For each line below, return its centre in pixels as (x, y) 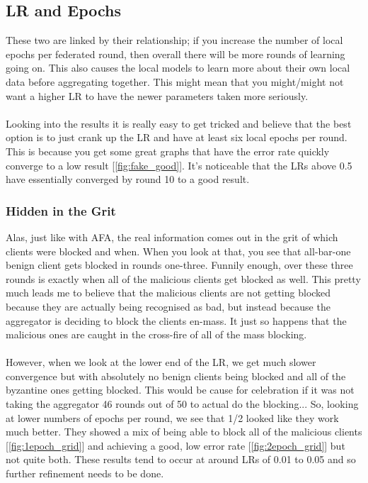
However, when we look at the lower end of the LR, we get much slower (161, 362)
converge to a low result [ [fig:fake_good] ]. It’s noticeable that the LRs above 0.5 (179, 165)
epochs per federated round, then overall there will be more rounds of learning (176, 54)
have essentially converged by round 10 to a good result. (128, 179)
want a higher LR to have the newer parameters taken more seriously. (157, 95)
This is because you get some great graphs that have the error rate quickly (168, 151)
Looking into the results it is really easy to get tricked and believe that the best (179, 123)
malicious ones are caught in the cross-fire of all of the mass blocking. (156, 334)
